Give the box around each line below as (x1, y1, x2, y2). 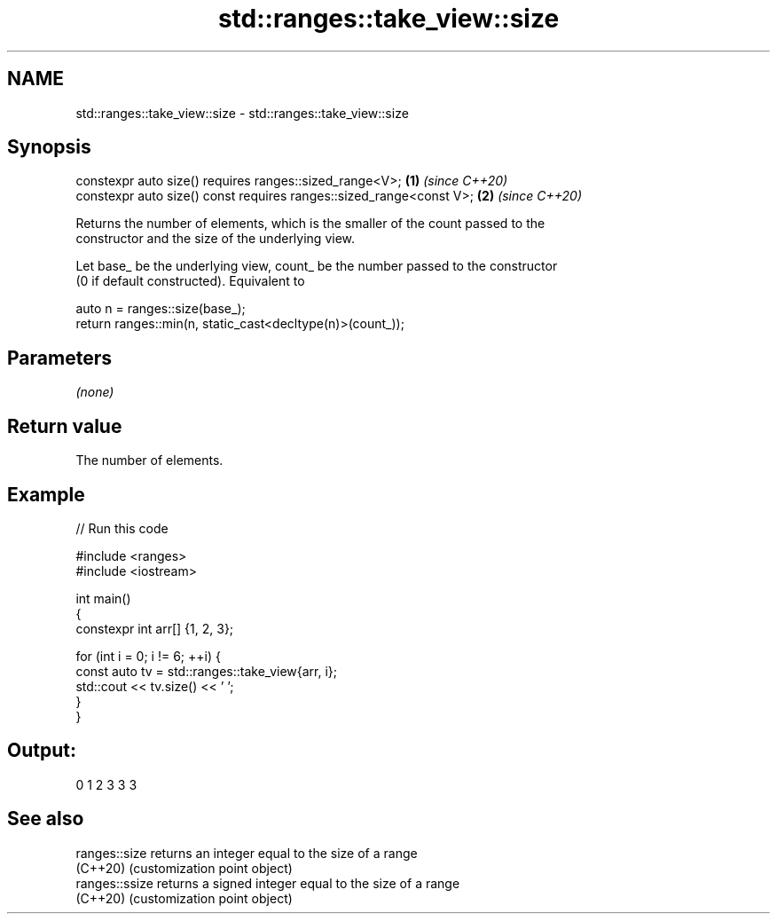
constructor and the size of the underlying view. (75, 231, 356, 247)
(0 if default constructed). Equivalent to (75, 273, 305, 289)
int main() (75, 590, 131, 606)
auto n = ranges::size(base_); (75, 301, 246, 317)
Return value (7, 414, 122, 437)
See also (7, 807, 84, 830)
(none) (75, 384, 114, 400)
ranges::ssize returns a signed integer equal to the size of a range (75, 875, 460, 891)
